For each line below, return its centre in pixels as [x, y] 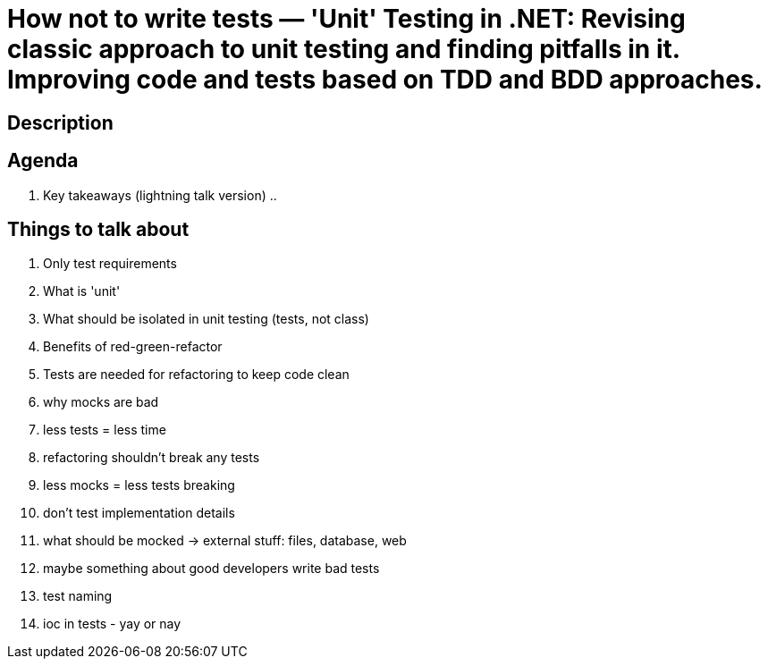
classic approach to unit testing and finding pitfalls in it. [344, 49]
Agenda [43, 161]
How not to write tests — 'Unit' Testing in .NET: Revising [346, 19]
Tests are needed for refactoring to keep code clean [196, 375]
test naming [78, 596]
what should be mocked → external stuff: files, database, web [225, 541]
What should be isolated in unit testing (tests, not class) [206, 319]
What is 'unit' [82, 291]
